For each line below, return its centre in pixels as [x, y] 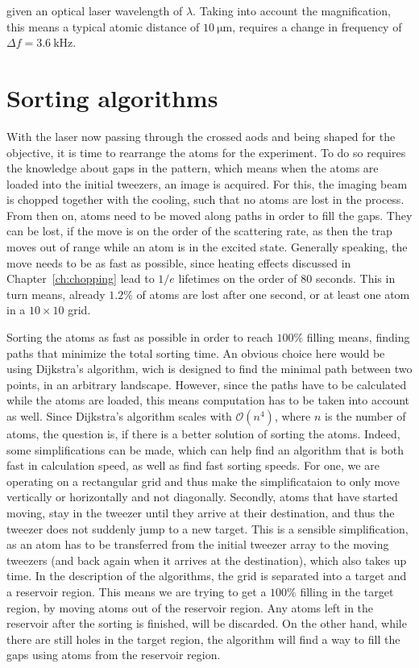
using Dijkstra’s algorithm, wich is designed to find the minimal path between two [209, 369]
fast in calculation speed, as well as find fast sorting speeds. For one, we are [193, 465]
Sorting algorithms [112, 97]
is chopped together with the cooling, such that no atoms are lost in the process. [205, 199]
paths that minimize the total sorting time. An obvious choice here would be [196, 353]
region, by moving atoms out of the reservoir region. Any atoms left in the [190, 607]
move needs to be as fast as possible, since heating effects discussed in [179, 262]
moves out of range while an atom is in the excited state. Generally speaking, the [207, 247]
